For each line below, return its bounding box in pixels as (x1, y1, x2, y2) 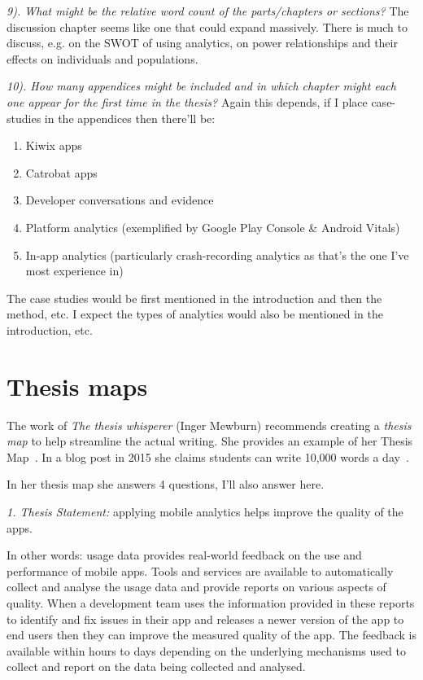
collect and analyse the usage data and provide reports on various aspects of (7, 578, 386, 595)
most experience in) (25, 262, 124, 279)
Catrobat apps (25, 164, 98, 181)
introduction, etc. (7, 321, 93, 338)
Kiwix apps (25, 137, 82, 154)
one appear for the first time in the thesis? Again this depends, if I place (7, 93, 368, 110)
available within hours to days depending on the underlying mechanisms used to (7, 642, 406, 659)
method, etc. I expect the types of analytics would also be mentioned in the (7, 305, 383, 322)
